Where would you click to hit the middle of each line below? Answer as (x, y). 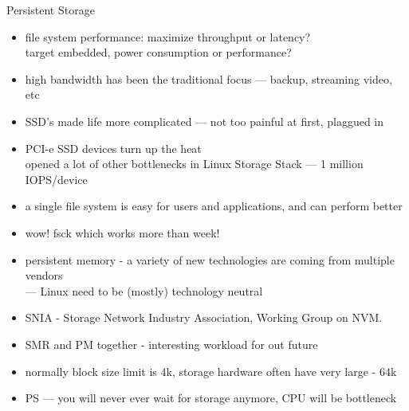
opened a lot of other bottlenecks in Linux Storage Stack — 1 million (194, 164)
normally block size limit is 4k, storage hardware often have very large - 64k (211, 371)
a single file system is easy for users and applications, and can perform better (214, 206)
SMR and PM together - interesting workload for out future (171, 344)
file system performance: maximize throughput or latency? (168, 36)
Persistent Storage (51, 10)
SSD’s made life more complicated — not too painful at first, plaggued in (204, 121)
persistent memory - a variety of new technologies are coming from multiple (210, 259)
